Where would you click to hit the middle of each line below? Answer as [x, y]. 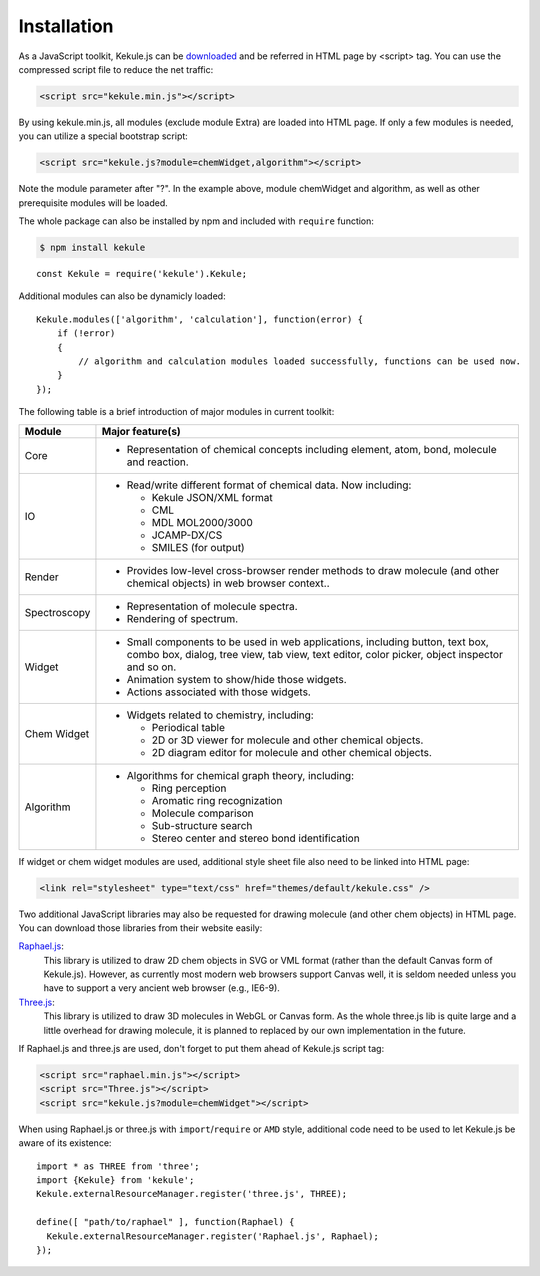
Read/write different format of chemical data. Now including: [269, 485]
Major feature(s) [141, 431]
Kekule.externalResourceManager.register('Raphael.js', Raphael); [212, 1236]
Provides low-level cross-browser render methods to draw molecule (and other [313, 570]
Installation [66, 26]
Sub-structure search [202, 825]
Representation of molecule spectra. [212, 606]
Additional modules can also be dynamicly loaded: [122, 296]
